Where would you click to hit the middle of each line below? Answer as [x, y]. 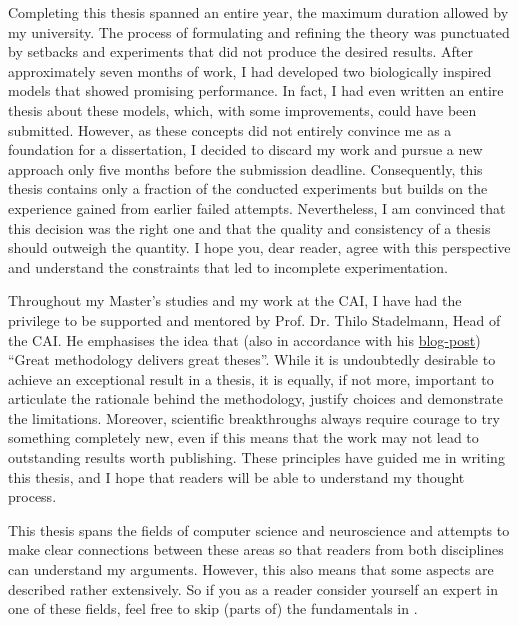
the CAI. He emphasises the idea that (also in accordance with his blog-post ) [244, 339]
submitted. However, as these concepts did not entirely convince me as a [230, 129]
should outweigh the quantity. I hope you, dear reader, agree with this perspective [259, 247]
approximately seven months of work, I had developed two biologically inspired [250, 70]
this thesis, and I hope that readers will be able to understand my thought [236, 476]
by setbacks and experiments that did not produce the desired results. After [240, 51]
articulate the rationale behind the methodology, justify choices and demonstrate [256, 398]
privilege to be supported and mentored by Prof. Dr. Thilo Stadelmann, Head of [254, 319]
